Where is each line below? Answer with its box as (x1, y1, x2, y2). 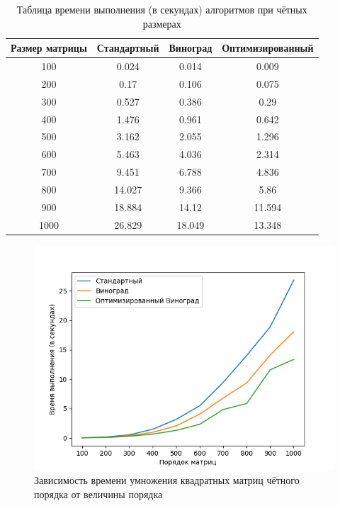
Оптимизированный (222, 40, 314, 55)
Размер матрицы (11, 40, 87, 55)
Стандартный (96, 40, 159, 55)
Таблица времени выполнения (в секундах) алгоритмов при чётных (16, 2, 307, 16)
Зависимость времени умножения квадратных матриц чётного (34, 473, 300, 488)
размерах (142, 16, 181, 30)
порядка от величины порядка (34, 486, 163, 501)
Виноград (169, 40, 212, 55)
